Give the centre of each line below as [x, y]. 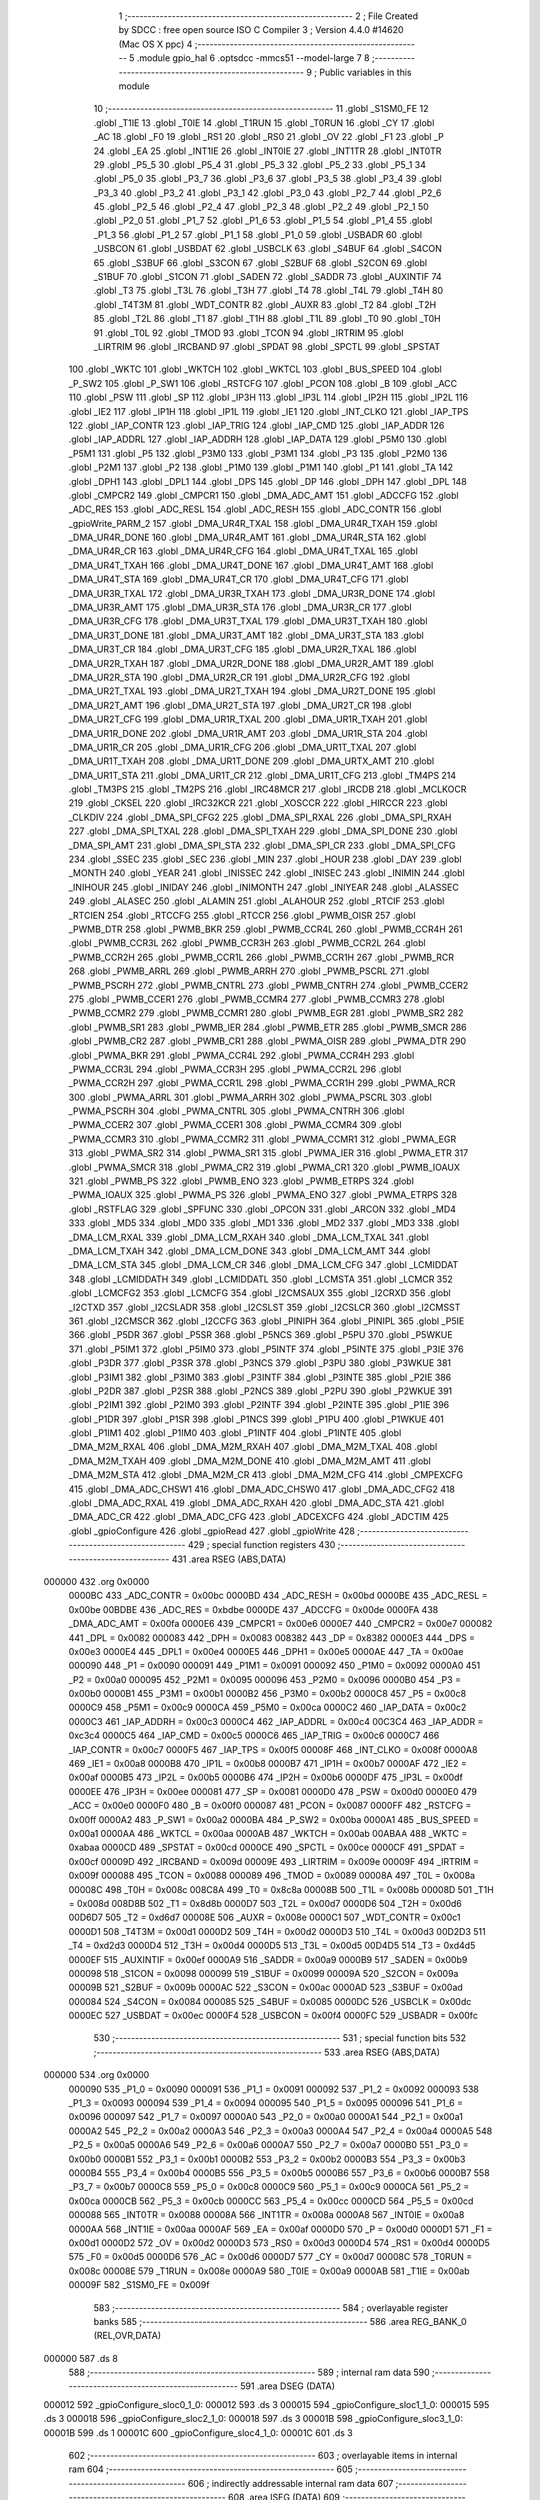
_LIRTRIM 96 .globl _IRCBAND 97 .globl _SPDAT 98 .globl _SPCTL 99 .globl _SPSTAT [266, 346]
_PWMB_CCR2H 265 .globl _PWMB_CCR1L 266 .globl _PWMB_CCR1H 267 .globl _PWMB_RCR [261, 957]
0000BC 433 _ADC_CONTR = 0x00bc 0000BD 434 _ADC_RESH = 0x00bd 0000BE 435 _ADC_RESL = [278, 1596]
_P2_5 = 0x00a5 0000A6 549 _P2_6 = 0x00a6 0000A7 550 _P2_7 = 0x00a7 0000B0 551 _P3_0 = [268, 2145]
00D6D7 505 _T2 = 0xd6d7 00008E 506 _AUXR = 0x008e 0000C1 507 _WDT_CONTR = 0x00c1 [264, 1917]
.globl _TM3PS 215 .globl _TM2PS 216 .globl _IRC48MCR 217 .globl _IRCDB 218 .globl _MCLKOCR [267, 789]
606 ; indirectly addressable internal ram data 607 [290, 2483]
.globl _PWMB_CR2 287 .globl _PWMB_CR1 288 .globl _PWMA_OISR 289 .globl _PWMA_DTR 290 [267, 1041]
